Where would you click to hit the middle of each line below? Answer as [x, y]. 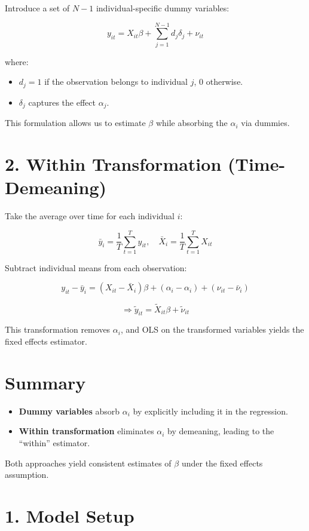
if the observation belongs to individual [116, 82]
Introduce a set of [37, 8]
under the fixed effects [222, 463]
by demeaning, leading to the [221, 431]
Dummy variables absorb [69, 411]
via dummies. [265, 123]
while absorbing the [192, 123]
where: [17, 61]
